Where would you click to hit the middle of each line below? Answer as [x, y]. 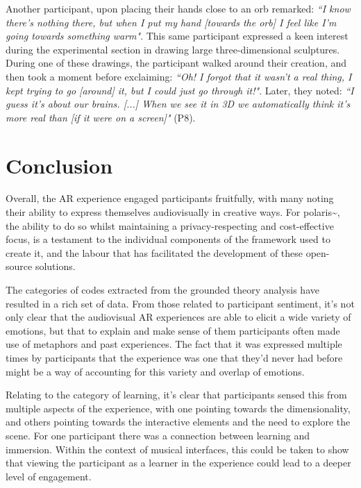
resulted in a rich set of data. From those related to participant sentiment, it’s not [180, 303]
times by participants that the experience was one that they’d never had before [174, 357]
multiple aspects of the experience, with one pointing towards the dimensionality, [178, 408]
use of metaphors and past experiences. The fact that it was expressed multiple [174, 344]
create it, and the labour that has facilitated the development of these [154, 252]
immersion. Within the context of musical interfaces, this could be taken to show [177, 449]
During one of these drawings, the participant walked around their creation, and [176, 63]
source [19, 266]
